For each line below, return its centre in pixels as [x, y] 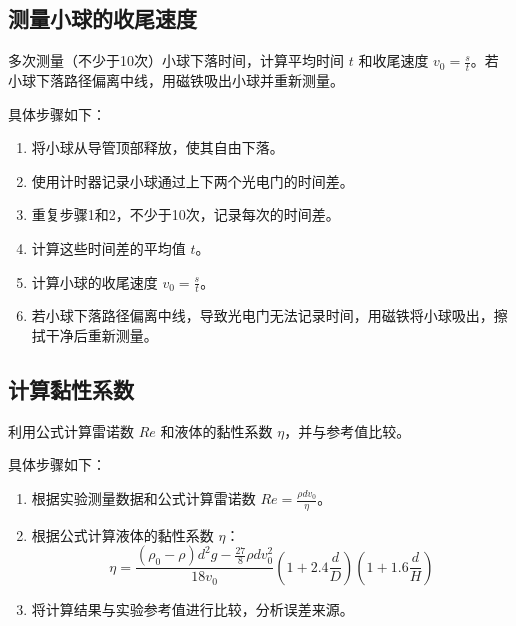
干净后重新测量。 [101, 335]
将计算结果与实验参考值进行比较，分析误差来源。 [192, 608]
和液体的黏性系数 [216, 430]
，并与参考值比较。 [347, 430]
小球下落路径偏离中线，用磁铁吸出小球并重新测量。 [176, 80]
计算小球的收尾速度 [94, 281]
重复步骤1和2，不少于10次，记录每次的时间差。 [185, 214]
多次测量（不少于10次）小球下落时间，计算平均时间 [176, 60]
